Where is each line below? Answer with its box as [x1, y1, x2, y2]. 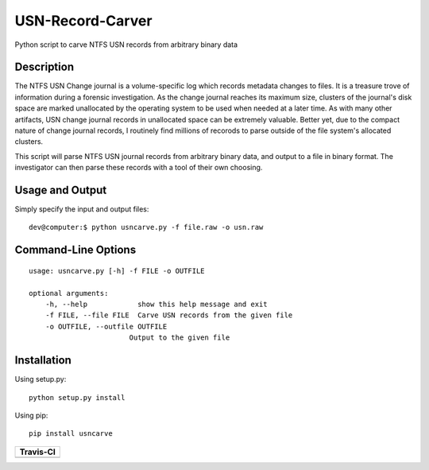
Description [14, 60, 75, 74]
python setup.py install [29, 393, 126, 402]
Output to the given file [129, 333, 230, 342]
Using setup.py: [14, 375, 67, 384]
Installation [14, 354, 71, 367]
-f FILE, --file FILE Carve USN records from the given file [44, 311, 293, 320]
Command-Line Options [14, 243, 137, 257]
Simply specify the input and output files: [14, 204, 149, 214]
